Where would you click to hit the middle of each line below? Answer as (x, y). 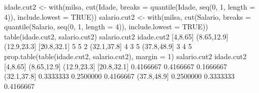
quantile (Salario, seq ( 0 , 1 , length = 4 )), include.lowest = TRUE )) (106, 27)
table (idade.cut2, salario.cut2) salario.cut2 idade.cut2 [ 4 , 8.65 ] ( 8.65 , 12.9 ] (116, 36)
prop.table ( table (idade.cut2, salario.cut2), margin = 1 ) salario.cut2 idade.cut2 (125, 56)
